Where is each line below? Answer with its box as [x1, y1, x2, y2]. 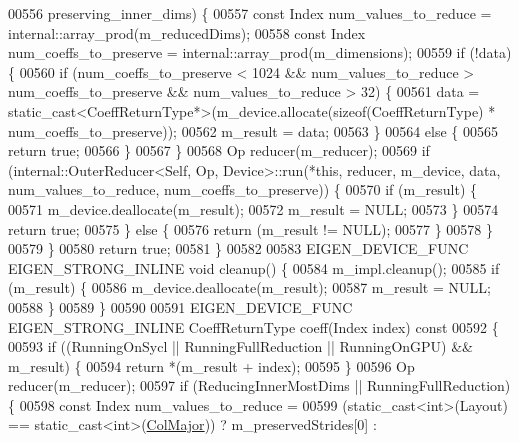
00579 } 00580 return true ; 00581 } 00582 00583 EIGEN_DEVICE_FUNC [8, 238, 469, 259]
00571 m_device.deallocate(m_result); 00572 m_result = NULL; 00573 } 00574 [8, 198, 499, 219]
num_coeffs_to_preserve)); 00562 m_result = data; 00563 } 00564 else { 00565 [8, 120, 498, 141]
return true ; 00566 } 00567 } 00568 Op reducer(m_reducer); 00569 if [8, 140, 430, 161]
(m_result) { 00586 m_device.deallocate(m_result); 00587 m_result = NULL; [8, 277, 491, 298]
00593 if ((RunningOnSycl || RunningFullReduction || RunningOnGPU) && [8, 336, 473, 357]
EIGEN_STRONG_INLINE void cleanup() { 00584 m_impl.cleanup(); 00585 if [8, 257, 500, 278]
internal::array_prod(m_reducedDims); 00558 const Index [8, 22, 366, 43]
